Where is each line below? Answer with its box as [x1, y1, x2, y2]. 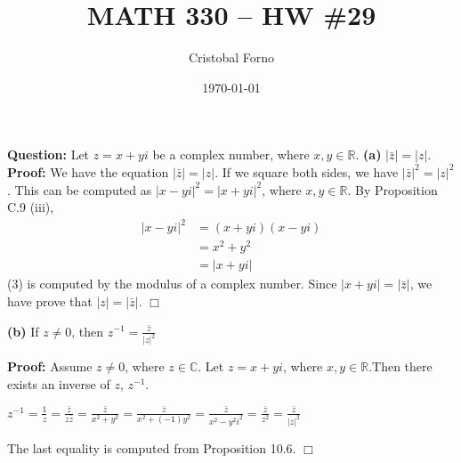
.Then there [368, 357, 433, 376]
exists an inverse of [7, 375, 110, 394]
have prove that [7, 291, 93, 310]
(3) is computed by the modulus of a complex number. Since [7, 274, 337, 293]
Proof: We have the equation [7, 162, 169, 181]
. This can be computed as [7, 180, 152, 199]
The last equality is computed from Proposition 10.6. [7, 438, 296, 457]
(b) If [7, 321, 39, 340]
